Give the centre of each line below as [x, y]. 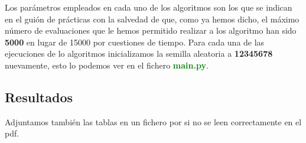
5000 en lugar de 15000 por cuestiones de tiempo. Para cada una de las [135, 42]
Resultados [39, 97]
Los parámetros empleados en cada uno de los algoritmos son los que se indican [149, 7]
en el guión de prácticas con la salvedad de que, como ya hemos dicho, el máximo [152, 19]
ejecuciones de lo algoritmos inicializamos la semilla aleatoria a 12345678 [139, 53]
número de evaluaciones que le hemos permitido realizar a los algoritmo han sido [151, 30]
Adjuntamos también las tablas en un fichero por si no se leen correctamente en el [153, 121]
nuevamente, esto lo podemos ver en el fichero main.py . [107, 65]
